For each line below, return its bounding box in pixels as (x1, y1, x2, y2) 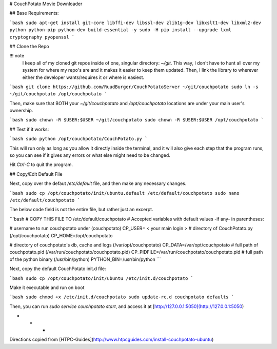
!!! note (9, 53, 25, 59)
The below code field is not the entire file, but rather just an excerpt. (9, 207, 153, 213)
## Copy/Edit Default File (9, 171, 63, 177)
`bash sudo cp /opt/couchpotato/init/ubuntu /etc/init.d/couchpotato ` (9, 275, 194, 281)
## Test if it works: (9, 126, 49, 132)
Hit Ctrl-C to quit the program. (9, 161, 73, 168)
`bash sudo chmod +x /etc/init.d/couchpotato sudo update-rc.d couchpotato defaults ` (9, 294, 234, 300)
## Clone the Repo (9, 43, 49, 49)
